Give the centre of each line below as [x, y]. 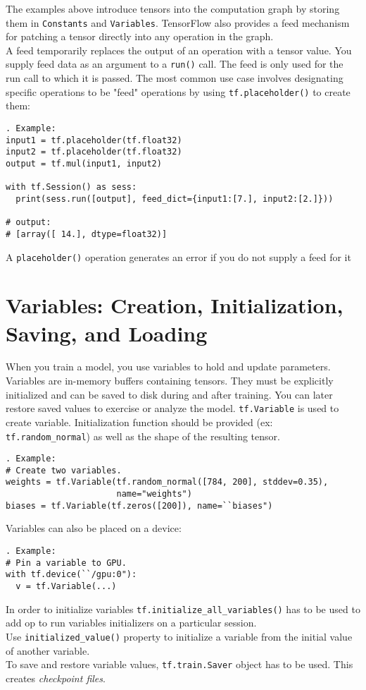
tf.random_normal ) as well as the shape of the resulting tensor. [143, 436]
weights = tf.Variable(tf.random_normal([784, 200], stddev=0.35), [167, 482]
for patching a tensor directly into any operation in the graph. [140, 36]
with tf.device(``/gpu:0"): [71, 575]
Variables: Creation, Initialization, [175, 305]
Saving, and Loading [107, 333]
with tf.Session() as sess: [71, 187]
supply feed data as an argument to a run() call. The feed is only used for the [175, 64]
